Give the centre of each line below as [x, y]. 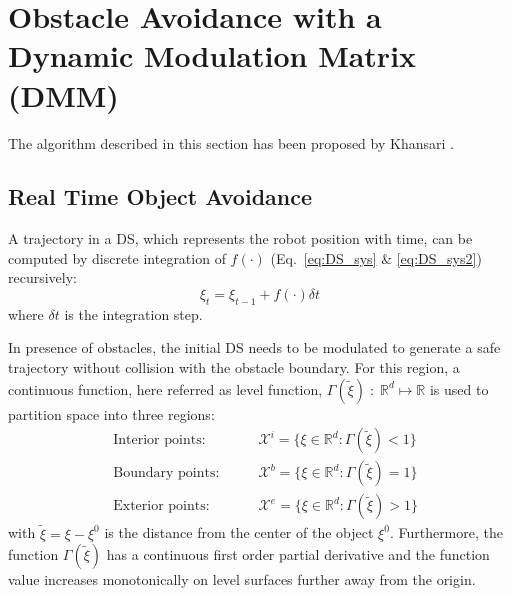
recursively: [42, 277]
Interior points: [159, 440]
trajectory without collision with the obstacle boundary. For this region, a [234, 367]
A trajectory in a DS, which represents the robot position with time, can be [240, 238]
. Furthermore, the [446, 532]
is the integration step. [133, 313]
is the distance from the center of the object [239, 532]
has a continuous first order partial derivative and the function [298, 554]
